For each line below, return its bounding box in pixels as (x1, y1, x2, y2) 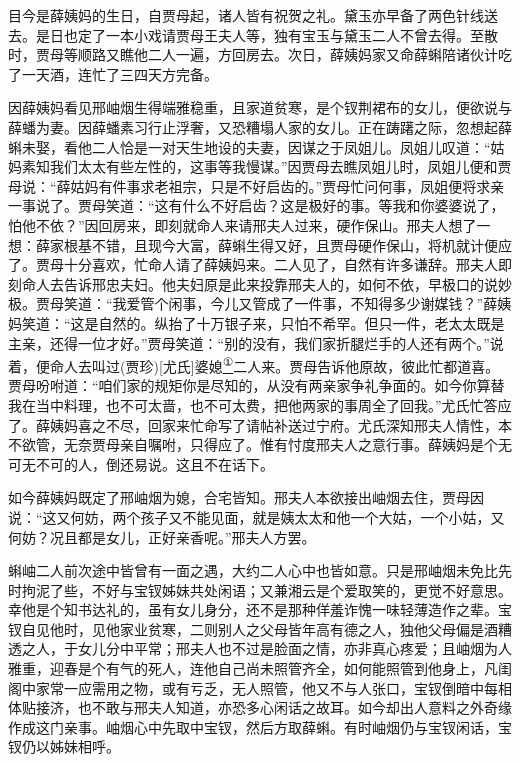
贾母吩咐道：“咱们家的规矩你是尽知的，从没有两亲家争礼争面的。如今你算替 (8, 375, 505, 396)
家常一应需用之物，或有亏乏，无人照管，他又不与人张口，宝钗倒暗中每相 (35, 677, 512, 698)
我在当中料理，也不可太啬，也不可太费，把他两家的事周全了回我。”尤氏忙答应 (8, 394, 512, 415)
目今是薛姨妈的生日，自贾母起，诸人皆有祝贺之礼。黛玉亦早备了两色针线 (8, 5, 484, 25)
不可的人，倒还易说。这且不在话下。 (35, 453, 274, 474)
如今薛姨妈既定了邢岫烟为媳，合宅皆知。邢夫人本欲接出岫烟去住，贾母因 (8, 487, 484, 508)
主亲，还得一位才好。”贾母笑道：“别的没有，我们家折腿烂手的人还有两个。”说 (8, 332, 504, 353)
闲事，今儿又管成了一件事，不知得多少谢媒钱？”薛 (168, 293, 498, 314)
